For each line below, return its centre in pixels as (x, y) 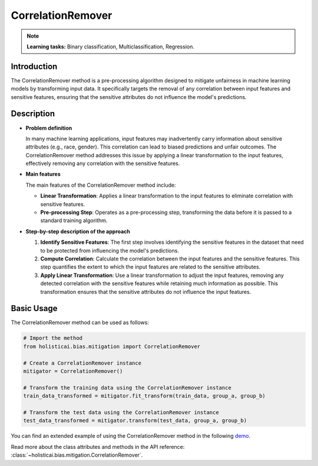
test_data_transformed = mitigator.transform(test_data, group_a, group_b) (135, 421)
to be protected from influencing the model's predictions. (110, 250)
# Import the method (53, 338)
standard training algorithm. (74, 220)
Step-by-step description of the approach (78, 231)
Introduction (34, 66)
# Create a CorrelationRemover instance (82, 363)
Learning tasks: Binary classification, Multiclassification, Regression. (110, 47)
